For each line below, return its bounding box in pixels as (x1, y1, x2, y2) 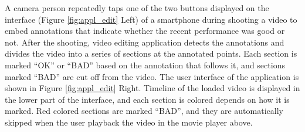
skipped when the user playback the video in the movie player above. (5, 116, 253, 128)
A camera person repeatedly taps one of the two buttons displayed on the (5, 2, 269, 13)
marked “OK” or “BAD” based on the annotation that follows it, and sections (5, 58, 285, 71)
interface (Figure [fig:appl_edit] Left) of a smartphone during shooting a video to (5, 13, 297, 25)
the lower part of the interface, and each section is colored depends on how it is (5, 93, 290, 105)
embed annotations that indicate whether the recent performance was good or (5, 25, 285, 37)
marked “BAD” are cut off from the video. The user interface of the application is (5, 70, 299, 82)
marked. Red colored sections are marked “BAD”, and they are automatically (5, 105, 283, 117)
